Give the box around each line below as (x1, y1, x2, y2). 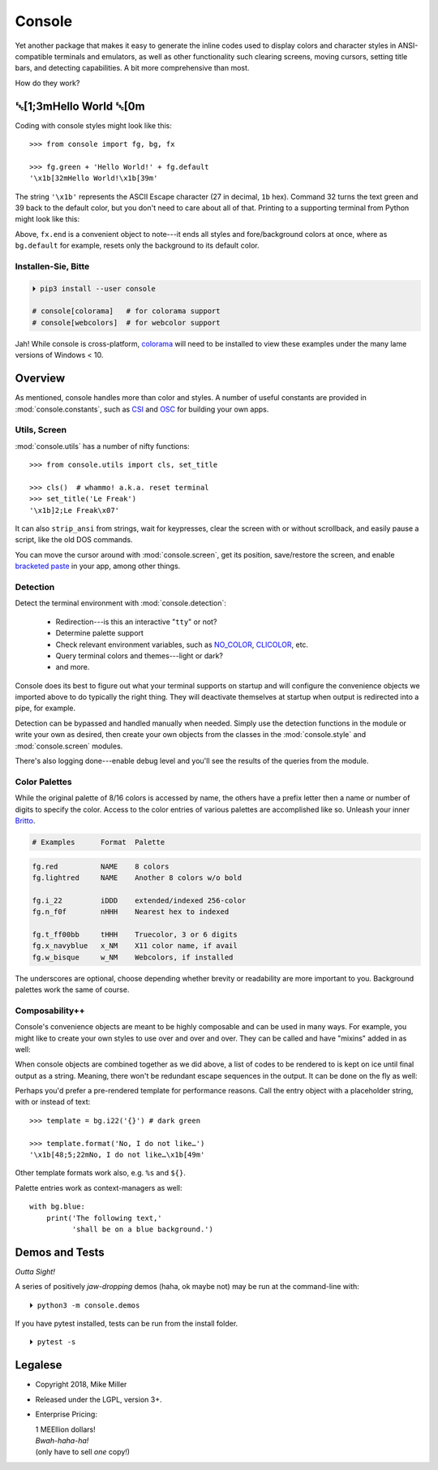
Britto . (15, 816, 36, 826)
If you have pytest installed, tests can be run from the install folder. (15, 1319, 238, 1329)
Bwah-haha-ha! (35, 1435, 89, 1445)
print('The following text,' (45, 1214, 162, 1222)
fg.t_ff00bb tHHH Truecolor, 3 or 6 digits (32, 929, 238, 939)
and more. (55, 662, 90, 672)
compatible (15, 51, 53, 61)
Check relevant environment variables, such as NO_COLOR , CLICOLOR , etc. (55, 640, 308, 649)
